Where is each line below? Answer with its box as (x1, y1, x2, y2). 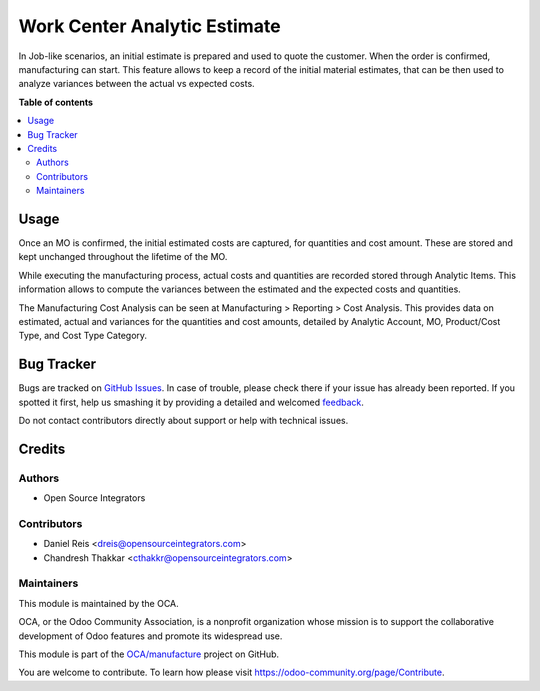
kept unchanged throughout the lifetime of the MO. (18, 251, 228, 263)
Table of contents (18, 96, 94, 108)
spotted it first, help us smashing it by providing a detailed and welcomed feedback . (18, 396, 365, 408)
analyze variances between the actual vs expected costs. (18, 78, 255, 90)
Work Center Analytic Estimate (18, 15, 281, 37)
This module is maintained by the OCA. (18, 597, 179, 609)
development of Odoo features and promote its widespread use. (18, 630, 283, 642)
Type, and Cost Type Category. (18, 330, 148, 342)
